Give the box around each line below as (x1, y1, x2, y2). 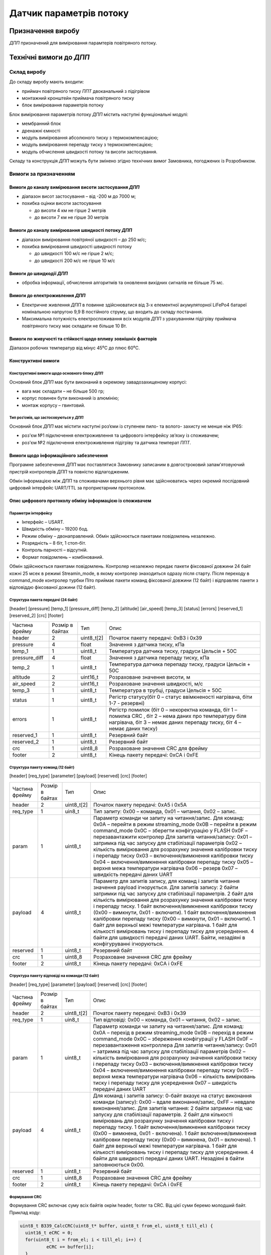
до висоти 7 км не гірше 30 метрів (34, 214, 109, 220)
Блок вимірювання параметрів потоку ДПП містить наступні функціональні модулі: (9, 111, 188, 117)
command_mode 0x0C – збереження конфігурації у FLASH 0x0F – (93, 1036, 253, 1043)
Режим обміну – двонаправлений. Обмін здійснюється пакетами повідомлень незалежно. (22, 533, 216, 539)
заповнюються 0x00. (93, 1161, 145, 1168)
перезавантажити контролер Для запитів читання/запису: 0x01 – (93, 833, 252, 840)
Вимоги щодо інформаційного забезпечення (9, 452, 108, 458)
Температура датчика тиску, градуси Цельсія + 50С (108, 648, 237, 655)
